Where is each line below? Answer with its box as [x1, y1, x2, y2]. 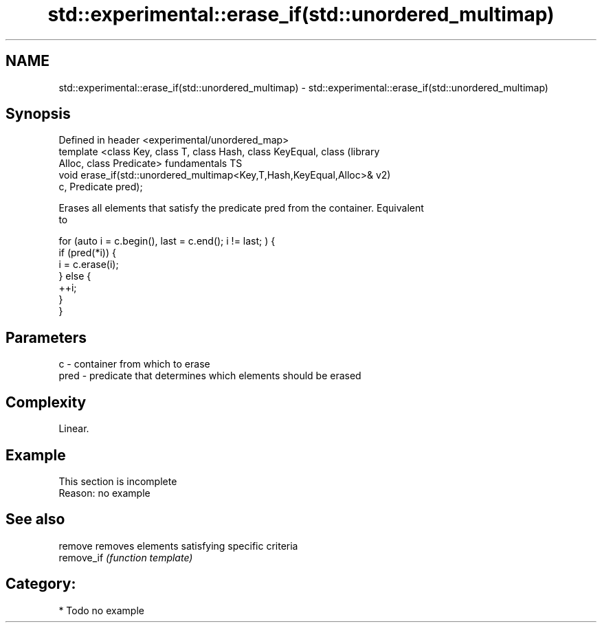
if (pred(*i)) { [58, 247, 116, 259]
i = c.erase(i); [58, 258, 119, 271]
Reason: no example [58, 486, 150, 499]
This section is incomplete [58, 475, 177, 487]
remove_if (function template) [58, 551, 193, 563]
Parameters [5, 328, 87, 346]
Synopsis [5, 105, 71, 123]
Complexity [5, 393, 87, 411]
